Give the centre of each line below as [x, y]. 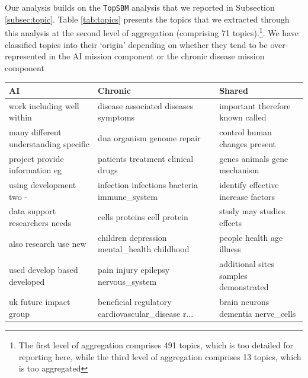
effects [230, 222]
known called [243, 117]
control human [246, 132]
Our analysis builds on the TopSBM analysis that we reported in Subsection [140, 7]
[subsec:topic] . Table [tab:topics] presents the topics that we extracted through [147, 19]
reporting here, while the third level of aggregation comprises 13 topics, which [160, 356]
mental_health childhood [144, 249]
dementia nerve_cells [258, 313]
